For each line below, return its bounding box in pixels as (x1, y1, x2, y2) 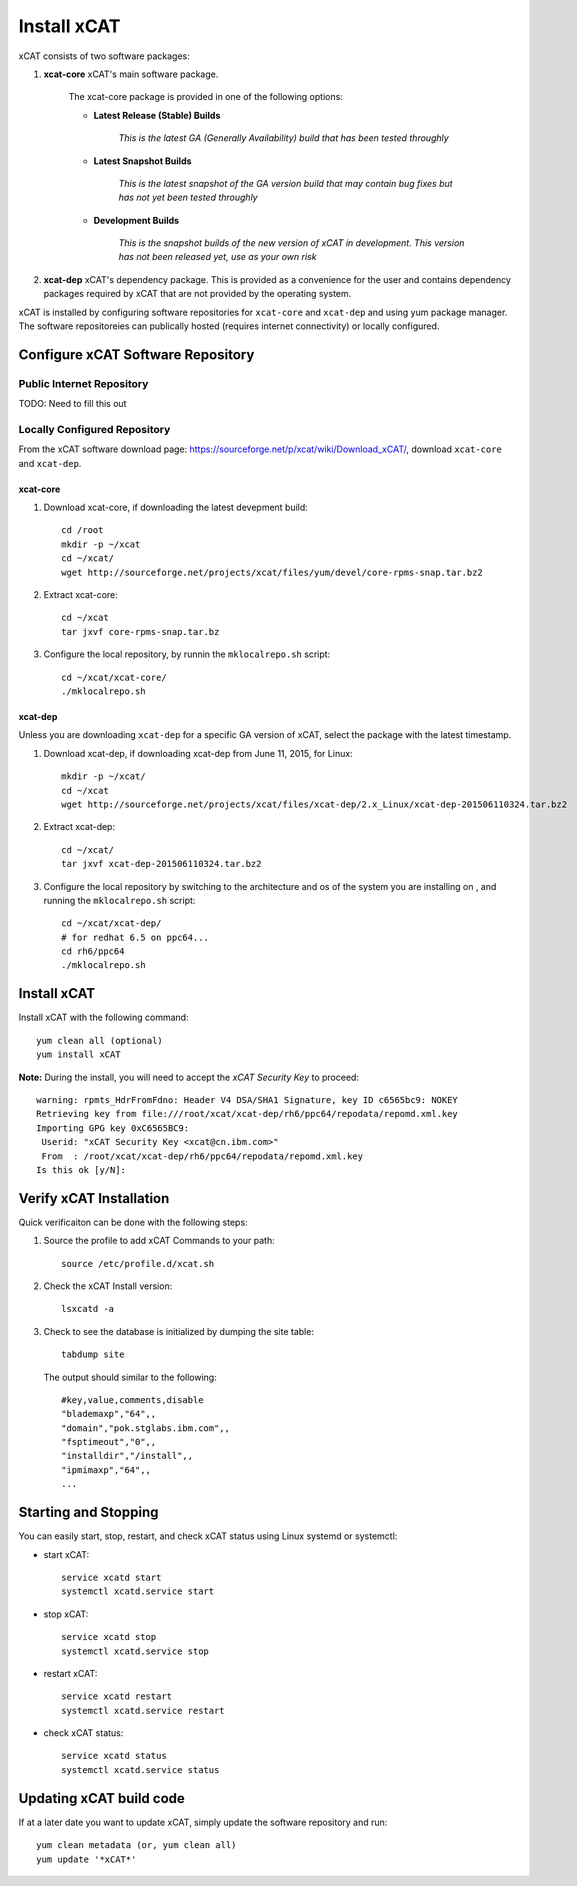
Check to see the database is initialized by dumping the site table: (43, 1325, 315, 1337)
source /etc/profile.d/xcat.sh (61, 1258, 215, 1269)
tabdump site (61, 1349, 125, 1360)
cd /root (61, 525, 104, 536)
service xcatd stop (61, 1631, 157, 1643)
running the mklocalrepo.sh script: (43, 894, 196, 906)
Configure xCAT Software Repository (18, 346, 255, 363)
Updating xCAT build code (18, 1790, 185, 1807)
